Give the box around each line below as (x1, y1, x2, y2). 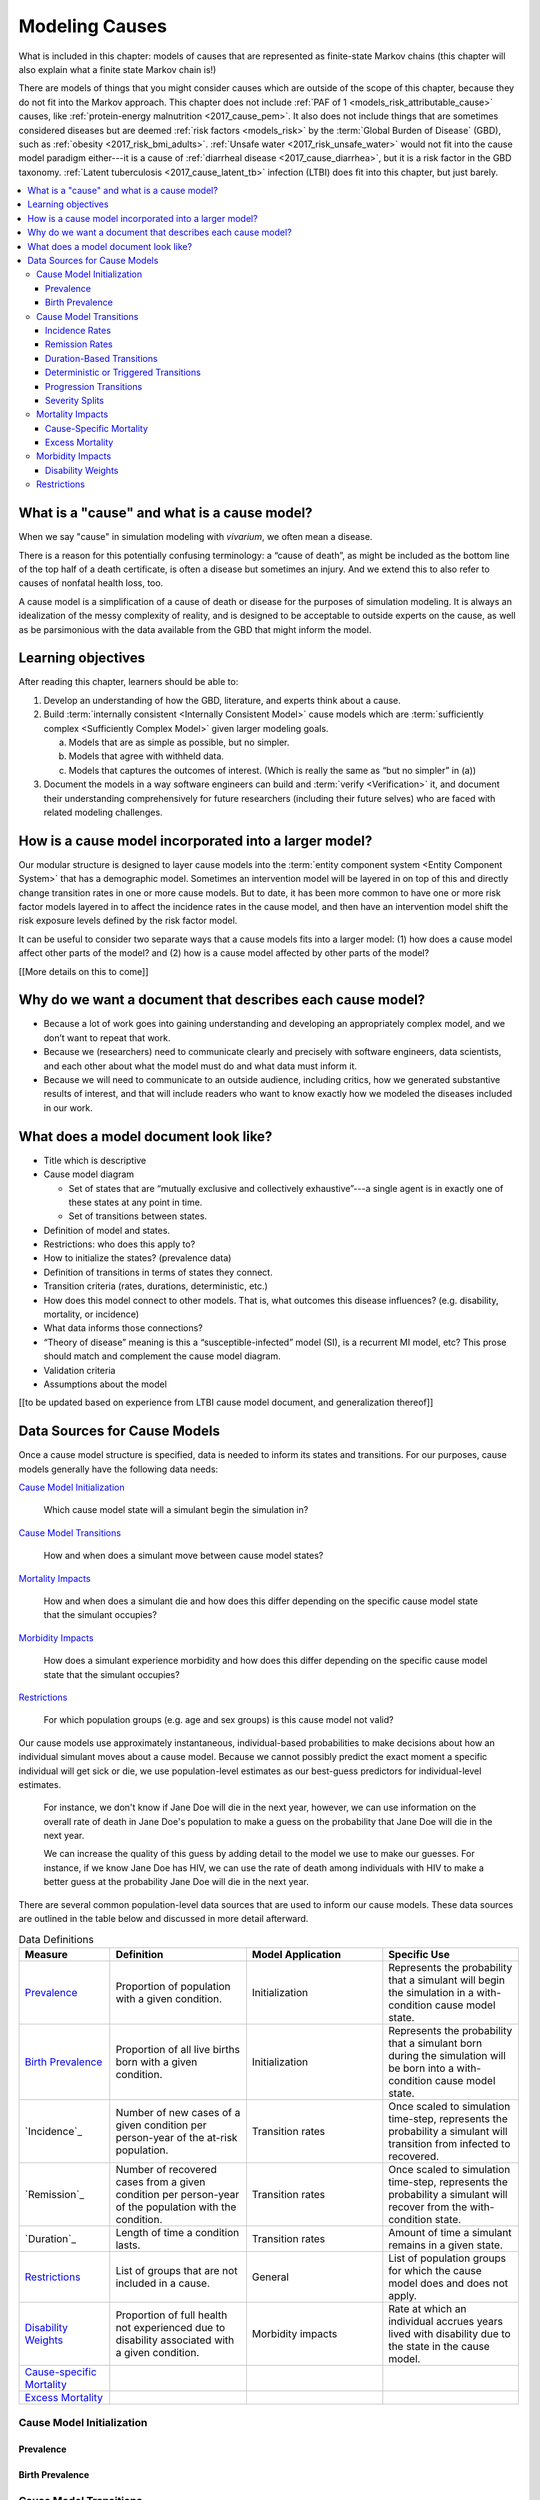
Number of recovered (115, 2162, 217, 2176)
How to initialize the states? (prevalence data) (43, 1252, 232, 1264)
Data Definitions (18, 1932, 94, 1946)
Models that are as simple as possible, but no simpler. (68, 736, 290, 748)
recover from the (388, 2200, 468, 2214)
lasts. (115, 2238, 141, 2252)
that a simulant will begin (388, 1973, 505, 1987)
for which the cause (388, 2263, 482, 2277)
